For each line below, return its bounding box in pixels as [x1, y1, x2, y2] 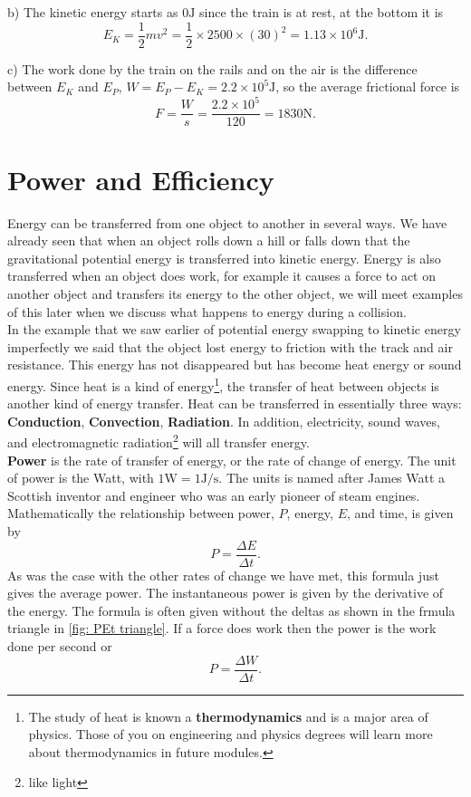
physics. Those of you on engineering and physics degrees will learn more [28, 725, 433, 744]
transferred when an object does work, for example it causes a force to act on [7, 266, 437, 285]
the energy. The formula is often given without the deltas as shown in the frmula [7, 600, 456, 619]
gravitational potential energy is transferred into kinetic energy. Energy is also [7, 248, 441, 267]
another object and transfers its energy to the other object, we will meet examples [7, 283, 463, 302]
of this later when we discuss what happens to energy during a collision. [7, 302, 407, 321]
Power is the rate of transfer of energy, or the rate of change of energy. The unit [7, 450, 457, 469]
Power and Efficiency [7, 160, 274, 197]
